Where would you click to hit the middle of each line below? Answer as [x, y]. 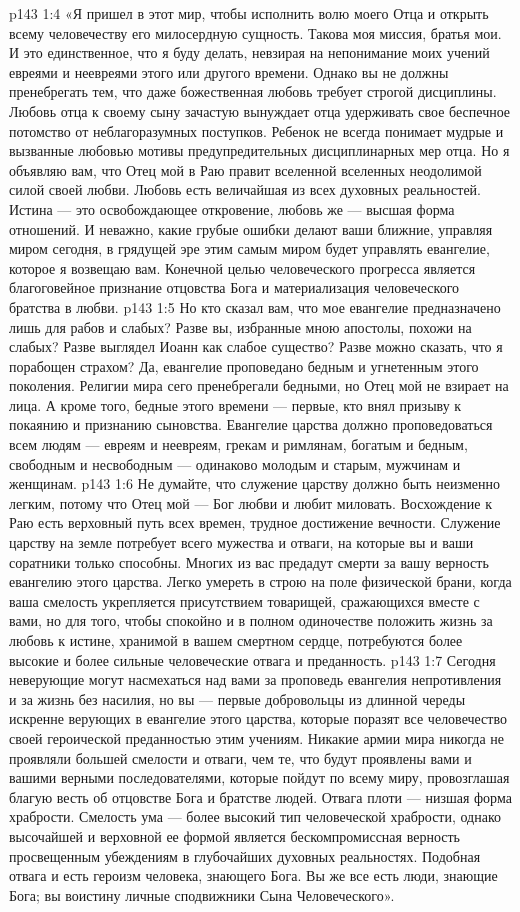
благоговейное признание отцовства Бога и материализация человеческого [234, 287]
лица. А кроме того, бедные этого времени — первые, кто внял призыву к [235, 404]
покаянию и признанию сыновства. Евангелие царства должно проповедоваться [251, 424]
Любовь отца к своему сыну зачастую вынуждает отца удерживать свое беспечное [260, 110]
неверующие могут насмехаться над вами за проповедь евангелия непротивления [255, 679]
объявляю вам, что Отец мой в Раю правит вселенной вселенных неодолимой [245, 169]
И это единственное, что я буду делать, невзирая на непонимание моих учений [249, 52]
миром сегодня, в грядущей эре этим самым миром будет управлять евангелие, [249, 248]
